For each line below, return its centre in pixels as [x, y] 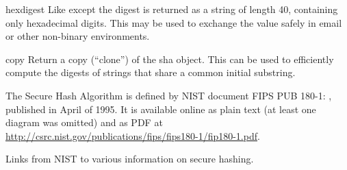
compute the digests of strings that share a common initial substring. [151, 72]
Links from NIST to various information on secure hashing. [130, 159]
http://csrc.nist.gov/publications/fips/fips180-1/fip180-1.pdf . [133, 135]
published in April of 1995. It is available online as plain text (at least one [161, 109]
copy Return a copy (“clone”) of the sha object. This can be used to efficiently [170, 59]
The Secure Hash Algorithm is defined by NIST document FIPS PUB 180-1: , [169, 95]
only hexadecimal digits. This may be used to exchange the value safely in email [174, 22]
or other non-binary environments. [78, 36]
